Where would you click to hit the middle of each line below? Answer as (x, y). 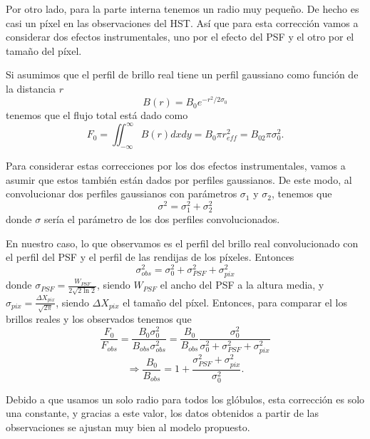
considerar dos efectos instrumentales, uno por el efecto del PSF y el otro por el (180, 37)
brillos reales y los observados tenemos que (99, 319)
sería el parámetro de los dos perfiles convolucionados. (162, 219)
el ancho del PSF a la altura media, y (242, 285)
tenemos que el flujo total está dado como (97, 115)
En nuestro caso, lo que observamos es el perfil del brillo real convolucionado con (182, 243)
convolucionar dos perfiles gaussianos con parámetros (122, 193)
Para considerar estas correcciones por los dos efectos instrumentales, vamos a (176, 166)
